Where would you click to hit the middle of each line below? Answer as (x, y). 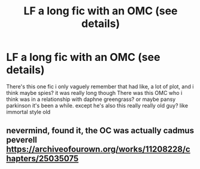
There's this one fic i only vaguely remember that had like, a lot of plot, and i (100, 86)
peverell (22, 140)
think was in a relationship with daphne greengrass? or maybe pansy (91, 99)
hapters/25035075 (43, 159)
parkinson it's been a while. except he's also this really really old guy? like (97, 105)
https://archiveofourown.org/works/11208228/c (98, 150)
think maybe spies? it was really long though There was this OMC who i (94, 93)
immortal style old (28, 112)
